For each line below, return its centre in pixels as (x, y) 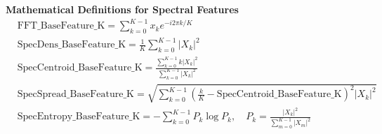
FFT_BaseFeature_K (61, 26)
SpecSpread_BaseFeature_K (75, 95)
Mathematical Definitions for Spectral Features (122, 9)
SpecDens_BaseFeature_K (72, 45)
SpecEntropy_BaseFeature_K (79, 117)
